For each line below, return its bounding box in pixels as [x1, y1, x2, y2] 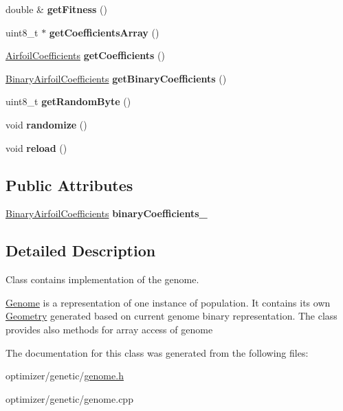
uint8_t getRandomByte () [5, 94, 131, 109]
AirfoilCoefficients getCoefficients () [5, 48, 165, 63]
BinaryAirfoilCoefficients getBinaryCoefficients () [5, 71, 227, 85]
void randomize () [5, 117, 87, 131]
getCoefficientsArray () [49, 25, 159, 39]
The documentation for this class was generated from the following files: [5, 345, 309, 359]
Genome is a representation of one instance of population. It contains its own [5, 295, 331, 309]
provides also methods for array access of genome [5, 322, 213, 336]
